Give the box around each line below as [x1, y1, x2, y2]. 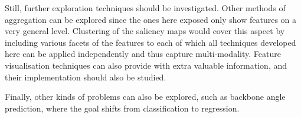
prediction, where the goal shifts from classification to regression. [5, 102, 240, 114]
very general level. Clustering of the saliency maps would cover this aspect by [5, 25, 285, 37]
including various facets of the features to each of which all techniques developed [5, 36, 296, 48]
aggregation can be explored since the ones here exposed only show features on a [5, 13, 297, 25]
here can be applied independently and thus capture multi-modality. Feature [5, 48, 281, 60]
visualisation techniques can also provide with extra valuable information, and [5, 59, 287, 71]
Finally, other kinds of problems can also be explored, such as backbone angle [5, 90, 286, 103]
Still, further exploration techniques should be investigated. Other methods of [5, 2, 286, 14]
